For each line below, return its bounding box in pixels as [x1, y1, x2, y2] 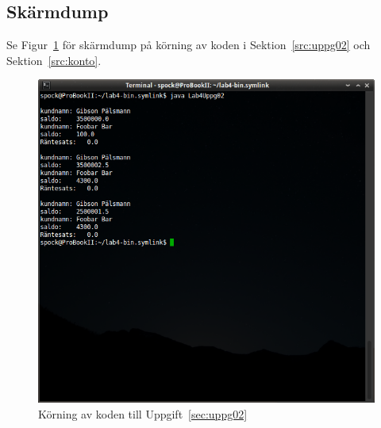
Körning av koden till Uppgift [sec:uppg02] [38, 405, 248, 422]
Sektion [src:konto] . [6, 52, 102, 68]
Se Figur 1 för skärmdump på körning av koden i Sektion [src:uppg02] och [6, 36, 371, 53]
